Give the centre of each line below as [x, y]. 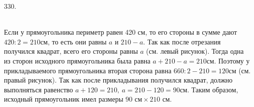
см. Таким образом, [209, 89]
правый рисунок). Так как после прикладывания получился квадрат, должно [118, 80]
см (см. [239, 70]
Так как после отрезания [184, 41]
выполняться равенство [39, 89]
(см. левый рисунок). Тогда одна [195, 51]
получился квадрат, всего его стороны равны [71, 51]
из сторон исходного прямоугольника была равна [77, 60]
